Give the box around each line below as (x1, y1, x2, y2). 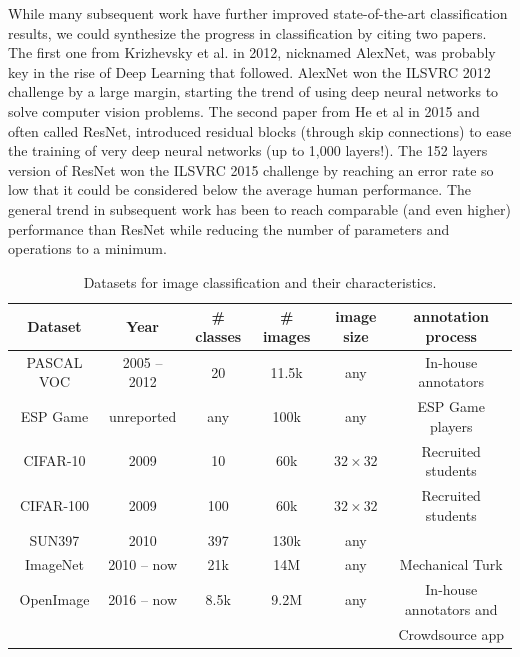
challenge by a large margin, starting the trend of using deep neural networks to (8, 81, 499, 102)
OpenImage (19, 588, 90, 609)
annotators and (404, 598, 498, 619)
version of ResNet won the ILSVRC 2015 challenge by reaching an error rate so (8, 159, 494, 180)
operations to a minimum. (8, 238, 167, 259)
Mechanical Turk (399, 554, 503, 575)
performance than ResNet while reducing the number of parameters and (8, 218, 450, 239)
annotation (413, 306, 490, 327)
